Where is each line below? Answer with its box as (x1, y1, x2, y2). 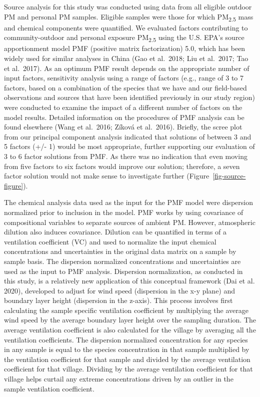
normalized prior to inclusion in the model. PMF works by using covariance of (4, 206, 243, 217)
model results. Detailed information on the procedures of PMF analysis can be (4, 111, 244, 122)
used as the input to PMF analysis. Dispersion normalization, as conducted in (4, 265, 243, 276)
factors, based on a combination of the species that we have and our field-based (4, 82, 247, 92)
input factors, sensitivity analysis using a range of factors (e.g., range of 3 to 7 (4, 72, 244, 83)
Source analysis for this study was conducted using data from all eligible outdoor (4, 1, 252, 11)
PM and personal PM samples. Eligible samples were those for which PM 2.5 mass (4, 11, 253, 23)
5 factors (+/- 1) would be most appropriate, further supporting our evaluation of (4, 141, 255, 151)
